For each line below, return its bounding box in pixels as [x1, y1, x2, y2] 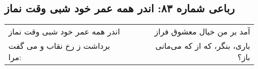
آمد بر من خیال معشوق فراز [154, 26, 250, 37]
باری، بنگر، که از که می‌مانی [155, 40, 250, 52]
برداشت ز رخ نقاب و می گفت [8, 40, 110, 52]
